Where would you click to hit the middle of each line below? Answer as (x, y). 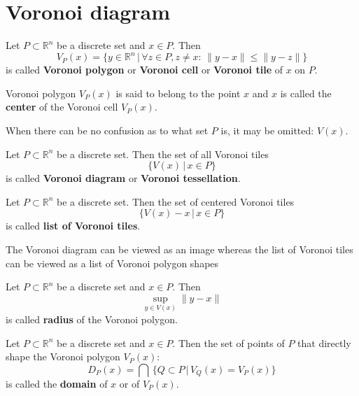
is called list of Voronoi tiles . (73, 226)
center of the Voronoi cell (62, 107)
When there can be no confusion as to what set (107, 130)
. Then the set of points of (228, 342)
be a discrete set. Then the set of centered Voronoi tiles (176, 201)
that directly (324, 342)
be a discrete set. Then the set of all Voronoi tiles (163, 154)
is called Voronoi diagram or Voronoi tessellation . (123, 178)
